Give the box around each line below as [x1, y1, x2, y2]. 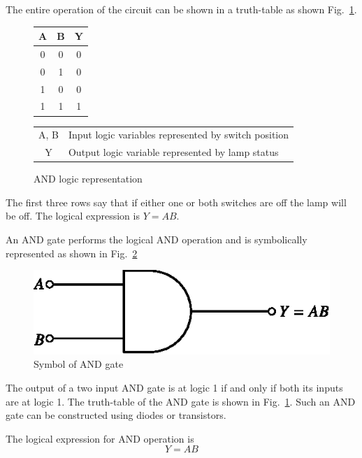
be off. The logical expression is [6, 208, 140, 223]
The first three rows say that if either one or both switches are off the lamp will [6, 194, 347, 209]
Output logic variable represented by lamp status [68, 145, 279, 159]
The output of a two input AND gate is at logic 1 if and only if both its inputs [6, 380, 343, 394]
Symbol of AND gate [34, 357, 124, 371]
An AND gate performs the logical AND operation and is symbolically [6, 232, 307, 247]
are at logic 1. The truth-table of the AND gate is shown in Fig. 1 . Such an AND [6, 394, 356, 408]
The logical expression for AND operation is [6, 431, 194, 445]
